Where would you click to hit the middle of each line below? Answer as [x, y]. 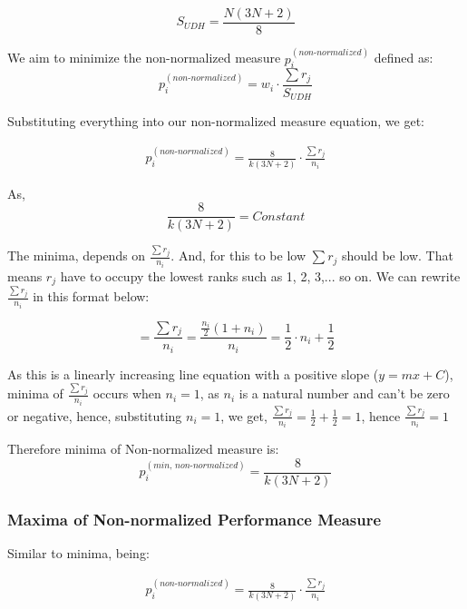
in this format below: [91, 296]
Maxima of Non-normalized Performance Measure [195, 519]
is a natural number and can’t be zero [344, 393]
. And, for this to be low [238, 255]
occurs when [127, 393]
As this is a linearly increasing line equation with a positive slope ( [193, 373]
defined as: [404, 58]
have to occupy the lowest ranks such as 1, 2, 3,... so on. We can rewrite [260, 275]
